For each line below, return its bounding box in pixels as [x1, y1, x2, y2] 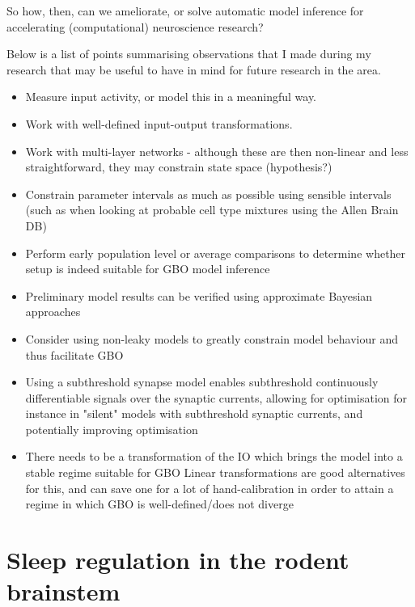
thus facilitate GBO [25, 346, 124, 363]
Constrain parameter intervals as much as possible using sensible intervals [25, 185, 392, 202]
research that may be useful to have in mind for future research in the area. [6, 61, 381, 78]
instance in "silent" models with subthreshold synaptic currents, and [25, 405, 363, 422]
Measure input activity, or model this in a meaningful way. [25, 88, 317, 105]
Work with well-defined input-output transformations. [25, 115, 293, 132]
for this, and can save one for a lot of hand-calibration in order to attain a [25, 479, 394, 496]
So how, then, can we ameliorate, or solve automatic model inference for [6, 2, 364, 19]
